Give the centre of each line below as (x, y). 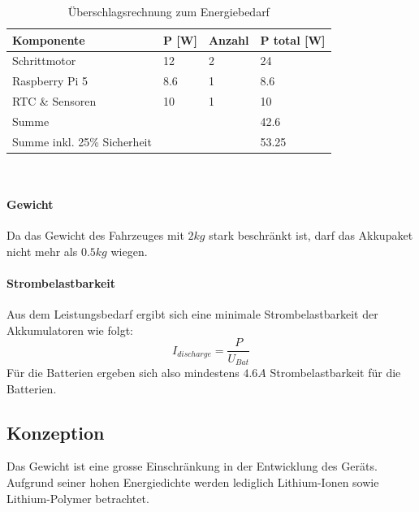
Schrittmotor (44, 61)
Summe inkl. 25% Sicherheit (82, 141)
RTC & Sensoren (54, 101)
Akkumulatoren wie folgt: (70, 330)
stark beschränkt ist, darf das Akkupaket (311, 235)
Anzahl (229, 39)
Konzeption (56, 432)
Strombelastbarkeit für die (335, 372)
